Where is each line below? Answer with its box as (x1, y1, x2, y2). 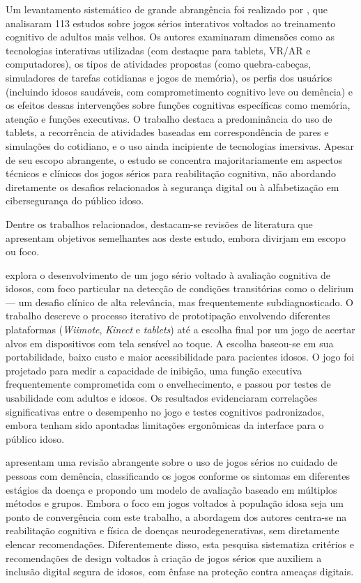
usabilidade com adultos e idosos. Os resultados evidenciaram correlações (6, 391, 318, 405)
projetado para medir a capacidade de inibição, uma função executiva (6, 363, 302, 377)
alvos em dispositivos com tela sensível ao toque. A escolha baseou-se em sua (6, 335, 334, 350)
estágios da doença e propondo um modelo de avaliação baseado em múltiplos (6, 482, 337, 497)
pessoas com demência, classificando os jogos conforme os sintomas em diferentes (6, 469, 350, 483)
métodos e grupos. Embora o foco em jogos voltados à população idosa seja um (6, 496, 344, 510)
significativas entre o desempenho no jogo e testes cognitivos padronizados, (6, 404, 325, 418)
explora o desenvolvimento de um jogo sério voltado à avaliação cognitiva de (6, 267, 331, 282)
